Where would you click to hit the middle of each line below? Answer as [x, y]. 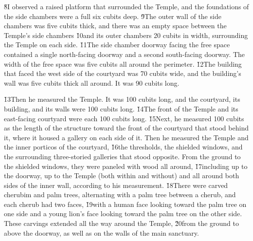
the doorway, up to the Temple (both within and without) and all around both [122, 176]
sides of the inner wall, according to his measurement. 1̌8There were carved [116, 185]
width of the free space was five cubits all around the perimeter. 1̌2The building [123, 64]
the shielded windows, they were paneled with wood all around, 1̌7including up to [126, 166]
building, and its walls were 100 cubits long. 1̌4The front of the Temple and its [121, 108]
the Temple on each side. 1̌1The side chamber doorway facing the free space [117, 45]
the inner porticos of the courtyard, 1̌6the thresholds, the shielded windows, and [123, 147]
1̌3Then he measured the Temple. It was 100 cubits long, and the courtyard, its [122, 99]
